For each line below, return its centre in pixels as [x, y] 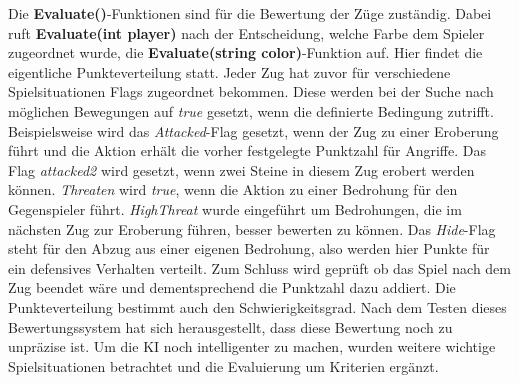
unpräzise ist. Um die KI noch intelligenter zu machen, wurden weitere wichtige [252, 346]
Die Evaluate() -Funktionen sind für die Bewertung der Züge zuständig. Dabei [250, 13]
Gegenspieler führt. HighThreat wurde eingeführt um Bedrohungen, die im [235, 208]
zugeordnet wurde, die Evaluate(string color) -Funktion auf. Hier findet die [245, 52]
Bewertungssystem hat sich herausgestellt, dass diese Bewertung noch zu [230, 326]
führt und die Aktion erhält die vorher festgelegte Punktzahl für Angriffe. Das [247, 150]
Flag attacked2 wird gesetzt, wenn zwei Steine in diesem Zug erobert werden [241, 169]
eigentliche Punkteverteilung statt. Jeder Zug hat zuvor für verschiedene [229, 71]
